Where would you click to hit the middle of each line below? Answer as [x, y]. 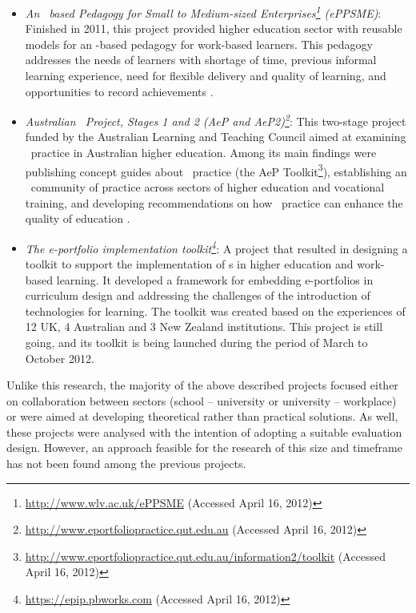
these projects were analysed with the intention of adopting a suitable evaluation [204, 432]
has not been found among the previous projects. [126, 464]
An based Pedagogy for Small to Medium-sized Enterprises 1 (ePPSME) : [203, 12]
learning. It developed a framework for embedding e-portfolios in [215, 279]
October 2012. [60, 358]
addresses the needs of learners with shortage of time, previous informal [201, 60]
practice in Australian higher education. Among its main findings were [204, 153]
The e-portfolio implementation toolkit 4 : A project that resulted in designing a [216, 247]
